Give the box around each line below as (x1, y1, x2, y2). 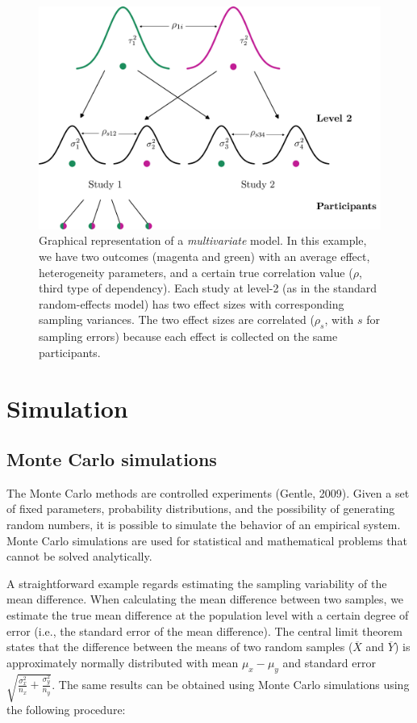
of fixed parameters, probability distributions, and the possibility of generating (6, 500, 395, 517)
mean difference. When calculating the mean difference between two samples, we (6, 591, 404, 607)
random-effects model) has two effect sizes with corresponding (39, 295, 344, 312)
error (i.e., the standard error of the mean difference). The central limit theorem (6, 622, 402, 639)
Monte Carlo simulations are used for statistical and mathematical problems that (6, 532, 407, 549)
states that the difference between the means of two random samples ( (6, 638, 353, 655)
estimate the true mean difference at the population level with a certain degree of (6, 607, 409, 624)
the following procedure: (6, 701, 126, 718)
